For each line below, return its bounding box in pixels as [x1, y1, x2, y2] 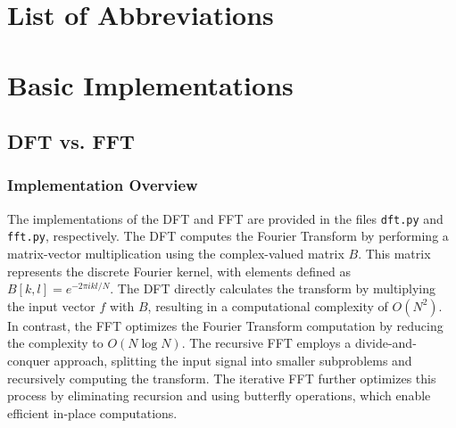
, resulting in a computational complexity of [147, 296, 388, 315]
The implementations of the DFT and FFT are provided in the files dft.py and [7, 209, 444, 227]
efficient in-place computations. [7, 403, 178, 422]
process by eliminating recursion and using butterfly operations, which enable [7, 386, 431, 405]
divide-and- [354, 333, 417, 352]
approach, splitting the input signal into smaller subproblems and [54, 351, 412, 370]
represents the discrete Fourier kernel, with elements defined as [7, 261, 351, 280]
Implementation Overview [7, 174, 198, 196]
